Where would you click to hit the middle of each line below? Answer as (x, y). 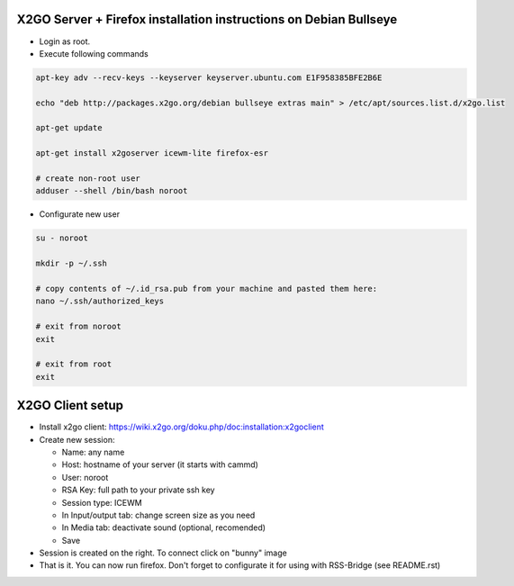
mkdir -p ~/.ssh (72, 264)
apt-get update (69, 128)
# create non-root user (88, 179)
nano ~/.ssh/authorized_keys (100, 301)
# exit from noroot (78, 327)
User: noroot (85, 477)
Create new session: (77, 439)
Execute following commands (94, 53)
